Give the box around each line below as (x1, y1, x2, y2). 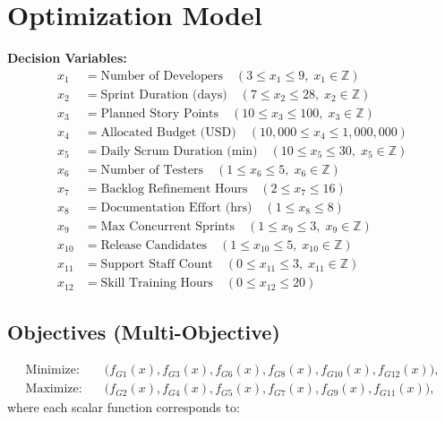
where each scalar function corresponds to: (7, 398, 240, 417)
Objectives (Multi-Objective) (7, 318, 280, 346)
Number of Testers (100, 163, 204, 177)
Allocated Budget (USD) (100, 125, 236, 139)
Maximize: (25, 383, 82, 396)
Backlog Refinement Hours (100, 182, 248, 195)
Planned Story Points (100, 107, 219, 120)
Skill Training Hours (100, 277, 213, 290)
